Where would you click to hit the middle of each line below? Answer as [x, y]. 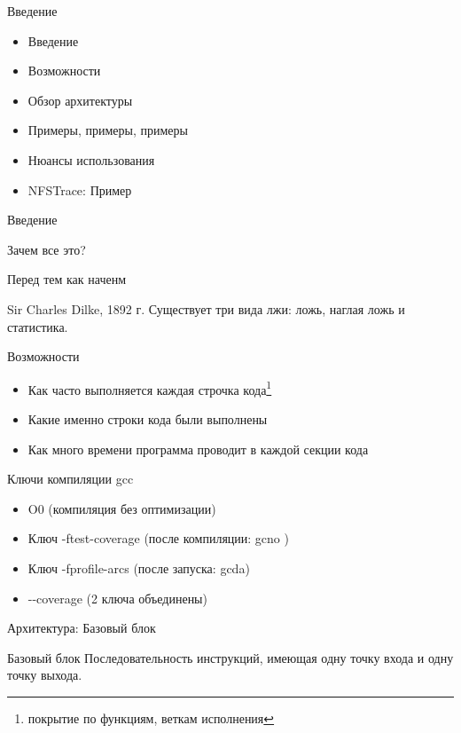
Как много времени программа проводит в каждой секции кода [198, 449]
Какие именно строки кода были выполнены [148, 418]
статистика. [38, 326]
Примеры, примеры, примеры [108, 130]
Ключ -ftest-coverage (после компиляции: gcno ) [158, 538]
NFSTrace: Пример [80, 189]
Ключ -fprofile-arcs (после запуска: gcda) [139, 567]
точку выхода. [45, 675]
